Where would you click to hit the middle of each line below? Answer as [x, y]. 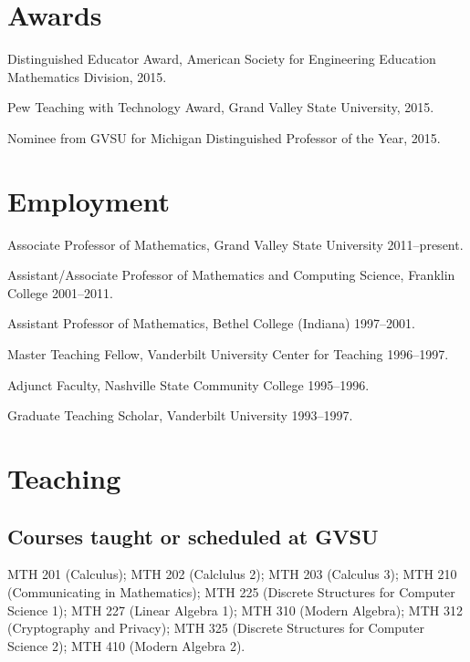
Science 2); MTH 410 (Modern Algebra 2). [126, 645]
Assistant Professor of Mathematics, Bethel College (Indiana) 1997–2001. [211, 323]
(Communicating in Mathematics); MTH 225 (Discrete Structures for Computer [231, 591]
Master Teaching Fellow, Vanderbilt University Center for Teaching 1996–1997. [228, 354]
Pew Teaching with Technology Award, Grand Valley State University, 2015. [221, 107]
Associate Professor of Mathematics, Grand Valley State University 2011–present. [235, 244]
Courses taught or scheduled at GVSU [193, 536]
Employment [89, 200]
